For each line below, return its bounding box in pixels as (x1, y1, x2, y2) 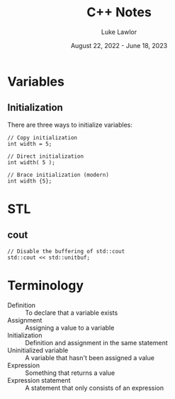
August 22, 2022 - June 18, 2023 (70, 41, 168, 50)
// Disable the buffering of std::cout (7, 248, 125, 255)
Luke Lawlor (101, 28, 137, 36)
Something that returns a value (25, 369, 115, 377)
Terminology (7, 277, 84, 294)
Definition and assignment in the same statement (25, 338, 168, 347)
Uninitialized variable (7, 346, 69, 354)
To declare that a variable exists (25, 308, 118, 317)
